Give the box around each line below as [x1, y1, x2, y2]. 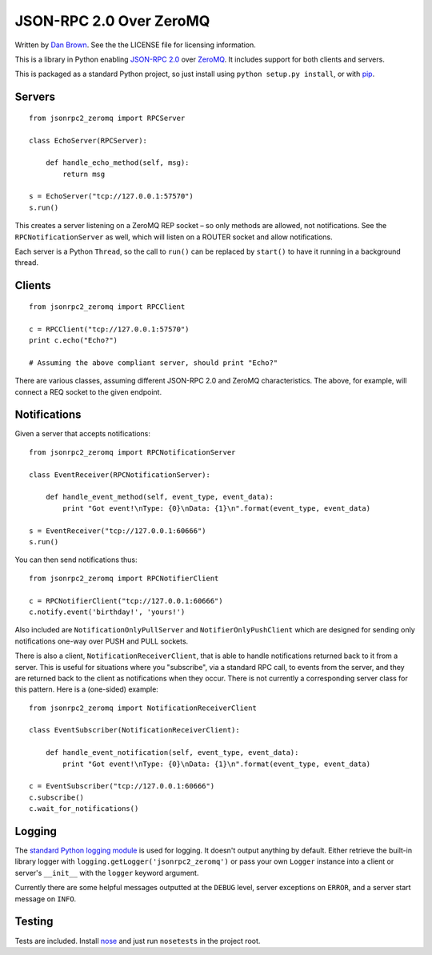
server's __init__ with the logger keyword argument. [14, 868, 199, 877]
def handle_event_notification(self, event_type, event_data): [45, 748, 299, 757]
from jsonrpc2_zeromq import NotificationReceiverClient [29, 703, 258, 712]
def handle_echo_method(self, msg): [45, 158, 190, 167]
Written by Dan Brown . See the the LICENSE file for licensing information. [14, 40, 256, 50]
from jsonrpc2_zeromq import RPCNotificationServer [29, 447, 236, 456]
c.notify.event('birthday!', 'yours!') [29, 607, 186, 616]
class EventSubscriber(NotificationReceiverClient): [29, 725, 240, 735]
